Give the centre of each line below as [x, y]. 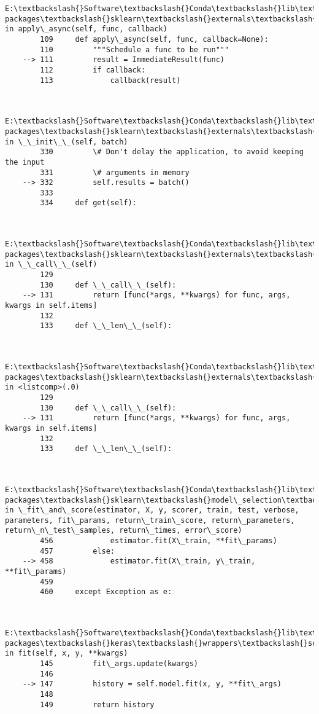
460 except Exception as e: [106, 592]
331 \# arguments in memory [115, 172]
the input [25, 162]
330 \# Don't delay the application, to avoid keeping [172, 152]
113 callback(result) [110, 80]
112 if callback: [93, 70]
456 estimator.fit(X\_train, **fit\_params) [159, 541]
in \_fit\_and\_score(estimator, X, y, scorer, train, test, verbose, [152, 510]
